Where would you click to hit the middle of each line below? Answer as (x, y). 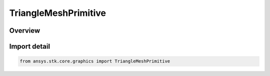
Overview (25, 31)
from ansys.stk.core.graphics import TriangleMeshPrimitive (95, 61)
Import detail (29, 46)
